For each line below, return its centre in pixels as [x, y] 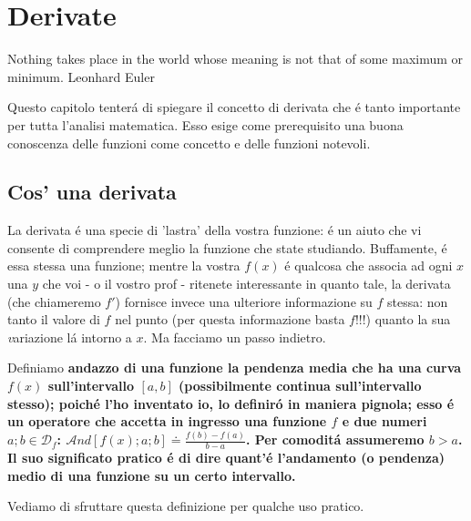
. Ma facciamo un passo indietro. [235, 337]
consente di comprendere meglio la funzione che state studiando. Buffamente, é [227, 247]
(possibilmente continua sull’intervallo [300, 386]
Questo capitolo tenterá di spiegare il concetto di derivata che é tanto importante [234, 107]
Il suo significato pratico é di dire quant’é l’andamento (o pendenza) [226, 457]
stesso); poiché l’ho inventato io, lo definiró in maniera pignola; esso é [231, 403]
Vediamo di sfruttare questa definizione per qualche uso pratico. [186, 506]
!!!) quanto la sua [403, 319]
